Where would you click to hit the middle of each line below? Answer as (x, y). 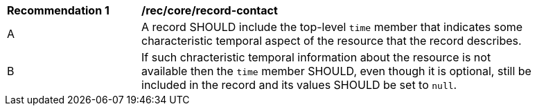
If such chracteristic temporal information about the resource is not (316, 57)
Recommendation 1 (58, 10)
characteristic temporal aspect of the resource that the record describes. (332, 41)
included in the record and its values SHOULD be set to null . (299, 85)
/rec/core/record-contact (210, 10)
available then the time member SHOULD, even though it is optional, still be (336, 71)
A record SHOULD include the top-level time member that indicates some (332, 27)
